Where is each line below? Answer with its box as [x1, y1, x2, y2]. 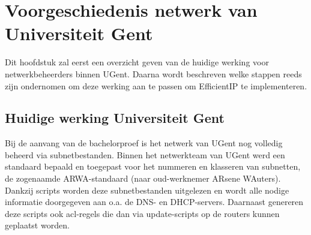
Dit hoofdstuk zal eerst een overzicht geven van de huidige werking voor [5, 56, 269, 68]
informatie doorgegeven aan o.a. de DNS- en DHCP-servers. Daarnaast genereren [5, 195, 304, 208]
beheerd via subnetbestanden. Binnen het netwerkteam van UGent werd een [5, 148, 285, 161]
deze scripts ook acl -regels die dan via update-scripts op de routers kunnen [5, 207, 280, 219]
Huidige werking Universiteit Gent [5, 109, 225, 127]
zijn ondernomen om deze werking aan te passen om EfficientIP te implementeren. [5, 79, 307, 92]
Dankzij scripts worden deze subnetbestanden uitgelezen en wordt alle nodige [5, 183, 289, 196]
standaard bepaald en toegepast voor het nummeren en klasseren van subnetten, [5, 160, 301, 173]
